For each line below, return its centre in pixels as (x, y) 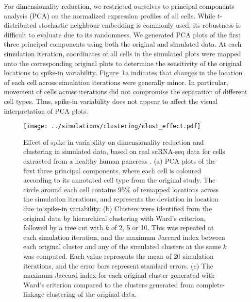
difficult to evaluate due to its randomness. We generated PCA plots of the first (122, 34)
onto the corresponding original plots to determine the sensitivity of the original (123, 63)
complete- (211, 284)
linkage (34, 294)
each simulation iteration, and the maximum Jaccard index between (124, 237)
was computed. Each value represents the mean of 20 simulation (118, 256)
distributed (20, 25)
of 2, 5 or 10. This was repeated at (163, 227)
